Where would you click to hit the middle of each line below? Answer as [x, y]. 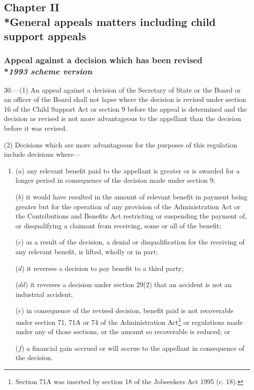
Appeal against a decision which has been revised [103, 60]
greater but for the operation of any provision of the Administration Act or [128, 206]
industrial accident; [44, 294]
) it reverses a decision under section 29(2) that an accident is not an [128, 284]
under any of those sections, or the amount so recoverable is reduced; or [123, 331]
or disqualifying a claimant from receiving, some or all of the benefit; [118, 225]
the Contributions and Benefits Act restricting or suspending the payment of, [131, 216]
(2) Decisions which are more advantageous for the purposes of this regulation [121, 144]
